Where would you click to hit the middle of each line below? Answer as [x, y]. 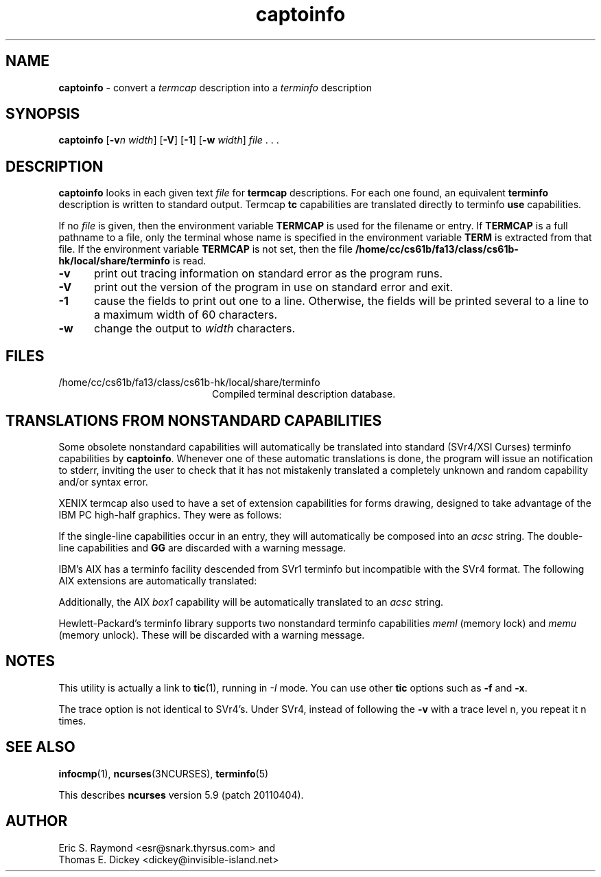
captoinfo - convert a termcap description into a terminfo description [215, 87]
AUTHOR [37, 821]
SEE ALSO [40, 747]
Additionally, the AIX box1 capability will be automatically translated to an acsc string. [251, 602]
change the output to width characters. [195, 329]
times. [72, 720]
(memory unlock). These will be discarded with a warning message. [212, 635]
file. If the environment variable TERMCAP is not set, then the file [205, 249]
